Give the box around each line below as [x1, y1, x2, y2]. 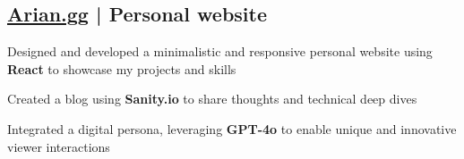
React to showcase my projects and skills [7, 59, 236, 78]
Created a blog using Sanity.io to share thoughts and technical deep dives [7, 89, 417, 108]
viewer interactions [7, 137, 110, 155]
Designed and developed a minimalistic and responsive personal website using [7, 42, 433, 61]
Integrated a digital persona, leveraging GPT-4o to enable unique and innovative [7, 119, 457, 138]
